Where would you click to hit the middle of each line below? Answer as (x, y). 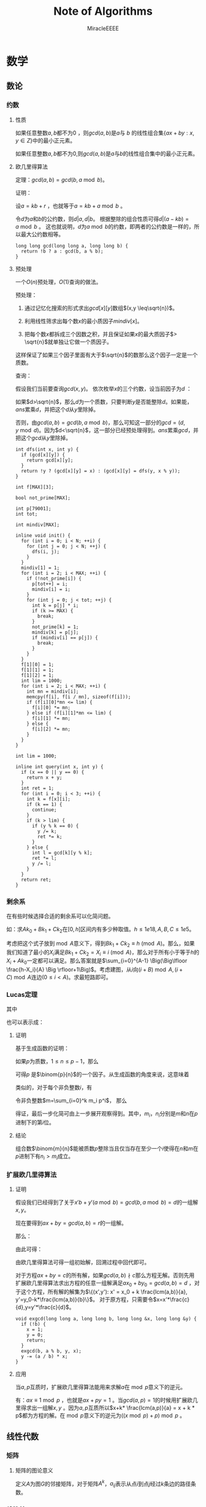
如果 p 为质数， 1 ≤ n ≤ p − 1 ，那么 (57, 1061)
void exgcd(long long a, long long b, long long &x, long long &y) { (106, 1319)
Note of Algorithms (103, 11)
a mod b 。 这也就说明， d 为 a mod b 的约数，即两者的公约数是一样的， (105, 226)
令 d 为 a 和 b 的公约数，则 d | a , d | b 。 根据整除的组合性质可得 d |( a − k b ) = (102, 219)
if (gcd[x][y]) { (43, 455)
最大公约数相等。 (42, 234)
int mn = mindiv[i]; (53, 691)
